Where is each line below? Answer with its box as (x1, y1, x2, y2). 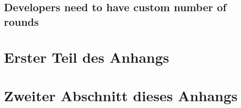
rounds (4, 14, 39, 29)
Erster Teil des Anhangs (4, 47, 170, 67)
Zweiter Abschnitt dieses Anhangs (4, 85, 238, 105)
